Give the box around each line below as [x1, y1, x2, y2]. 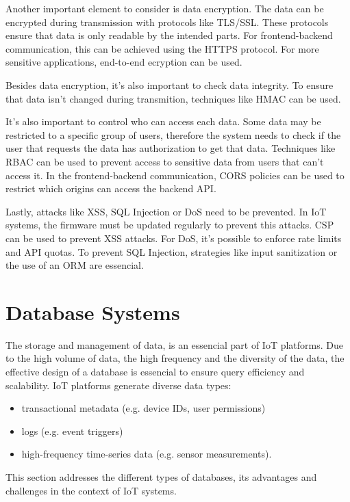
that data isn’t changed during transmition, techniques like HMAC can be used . [5, 91, 341, 105]
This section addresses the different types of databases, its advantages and [5, 469, 317, 484]
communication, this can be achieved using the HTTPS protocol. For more [5, 41, 319, 55]
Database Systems [5, 298, 180, 326]
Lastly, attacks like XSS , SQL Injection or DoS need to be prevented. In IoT [5, 204, 327, 218]
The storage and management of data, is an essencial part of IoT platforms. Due [5, 337, 344, 352]
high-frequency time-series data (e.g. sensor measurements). [21, 447, 272, 461]
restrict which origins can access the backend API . [5, 181, 216, 196]
